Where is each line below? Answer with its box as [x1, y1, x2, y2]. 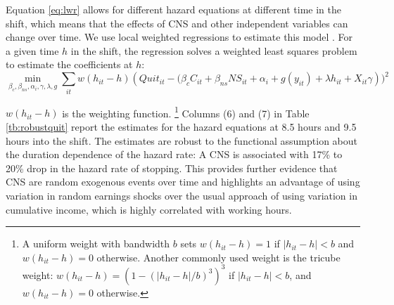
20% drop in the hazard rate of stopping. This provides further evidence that [6, 160, 338, 175]
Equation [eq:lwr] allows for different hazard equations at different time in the [6, 2, 341, 16]
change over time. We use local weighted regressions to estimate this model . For [6, 30, 353, 44]
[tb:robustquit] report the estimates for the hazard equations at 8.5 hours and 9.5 [6, 119, 357, 134]
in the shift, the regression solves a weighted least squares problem [70, 43, 357, 58]
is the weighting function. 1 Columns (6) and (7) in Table [62, 103, 310, 120]
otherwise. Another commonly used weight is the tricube [96, 249, 341, 264]
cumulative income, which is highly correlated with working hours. [6, 202, 292, 216]
